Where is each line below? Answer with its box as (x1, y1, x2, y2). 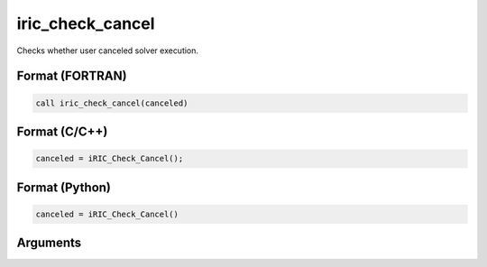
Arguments (16, 235, 82, 251)
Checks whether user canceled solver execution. (16, 45, 198, 56)
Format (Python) (16, 180, 112, 195)
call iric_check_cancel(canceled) (35, 97, 188, 108)
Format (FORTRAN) (16, 69, 127, 84)
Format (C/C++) (16, 124, 108, 139)
